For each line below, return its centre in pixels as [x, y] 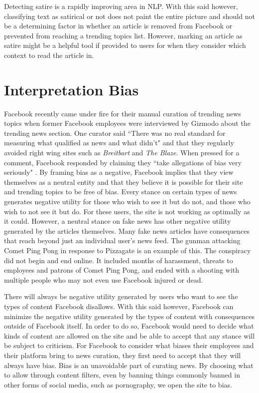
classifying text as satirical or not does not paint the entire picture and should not [129, 16]
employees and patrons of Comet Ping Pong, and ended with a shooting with [122, 270]
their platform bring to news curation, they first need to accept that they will [123, 355]
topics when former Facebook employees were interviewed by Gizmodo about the [127, 123]
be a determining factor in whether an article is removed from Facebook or [118, 26]
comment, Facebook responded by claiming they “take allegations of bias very [123, 162]
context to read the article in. [49, 55]
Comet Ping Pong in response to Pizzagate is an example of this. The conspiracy [128, 250]
